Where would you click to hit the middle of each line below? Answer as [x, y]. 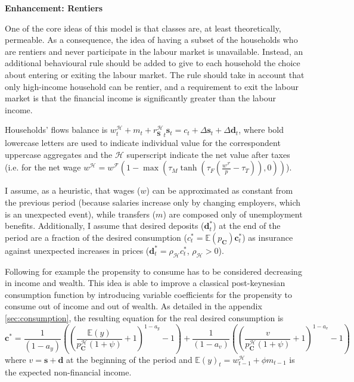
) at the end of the [247, 226]
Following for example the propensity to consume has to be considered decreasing [153, 271]
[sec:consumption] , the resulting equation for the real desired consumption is [144, 318]
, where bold [261, 130]
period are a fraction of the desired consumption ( [96, 237]
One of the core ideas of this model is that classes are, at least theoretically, [143, 28]
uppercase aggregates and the [59, 154]
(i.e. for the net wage [43, 167]
